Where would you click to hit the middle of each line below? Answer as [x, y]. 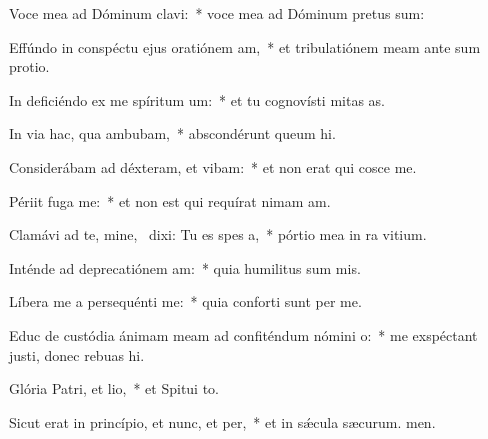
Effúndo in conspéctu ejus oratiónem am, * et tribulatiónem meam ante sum [245, 46]
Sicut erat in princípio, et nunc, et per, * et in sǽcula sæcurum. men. [222, 421]
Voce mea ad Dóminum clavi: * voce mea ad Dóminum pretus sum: [217, 13]
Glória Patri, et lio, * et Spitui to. [114, 388]
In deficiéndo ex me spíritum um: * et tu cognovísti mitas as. [197, 99]
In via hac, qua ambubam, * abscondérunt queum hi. [172, 133]
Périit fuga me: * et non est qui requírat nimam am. [170, 200]
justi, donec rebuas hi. [77, 354]
